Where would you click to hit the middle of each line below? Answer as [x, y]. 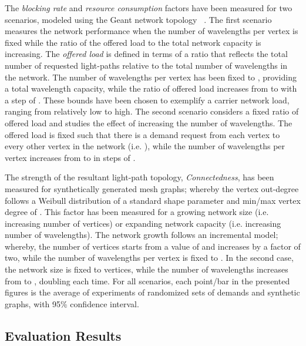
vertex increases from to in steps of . [70, 157]
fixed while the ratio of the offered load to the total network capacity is [133, 42]
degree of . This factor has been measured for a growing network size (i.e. [137, 212]
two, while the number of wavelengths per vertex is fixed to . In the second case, [149, 258]
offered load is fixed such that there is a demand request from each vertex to [142, 134]
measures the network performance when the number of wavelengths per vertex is [152, 31]
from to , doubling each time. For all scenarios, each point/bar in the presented [147, 281]
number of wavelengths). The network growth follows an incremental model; [142, 235]
